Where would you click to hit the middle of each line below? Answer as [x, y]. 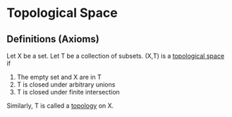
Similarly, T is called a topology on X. [60, 106]
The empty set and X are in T [59, 77]
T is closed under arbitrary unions [66, 85]
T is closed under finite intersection [68, 92]
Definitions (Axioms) [53, 39]
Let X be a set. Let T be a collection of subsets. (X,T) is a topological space [116, 56]
